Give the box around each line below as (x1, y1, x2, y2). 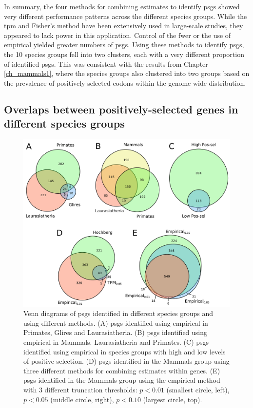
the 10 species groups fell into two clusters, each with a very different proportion (4, 49, 244, 59)
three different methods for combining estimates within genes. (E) (23, 365, 220, 375)
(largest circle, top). (143, 394, 202, 404)
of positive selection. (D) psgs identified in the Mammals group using (23, 356, 230, 366)
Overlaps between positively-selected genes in (4, 101, 238, 116)
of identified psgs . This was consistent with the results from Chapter (4, 58, 208, 69)
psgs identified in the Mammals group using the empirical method (23, 375, 220, 385)
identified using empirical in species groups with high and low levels (23, 346, 226, 356)
